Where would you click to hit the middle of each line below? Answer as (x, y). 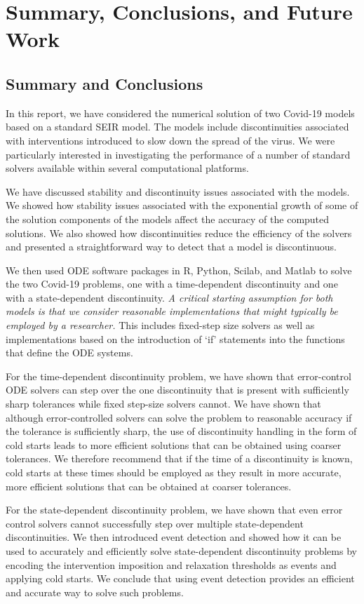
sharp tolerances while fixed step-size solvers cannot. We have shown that (163, 404)
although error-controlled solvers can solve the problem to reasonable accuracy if (179, 417)
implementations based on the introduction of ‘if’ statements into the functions (175, 338)
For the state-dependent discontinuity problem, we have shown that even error (174, 510)
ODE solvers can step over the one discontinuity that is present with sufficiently (177, 390)
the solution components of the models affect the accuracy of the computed (168, 219)
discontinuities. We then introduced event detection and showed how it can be (174, 537)
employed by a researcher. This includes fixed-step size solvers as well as (160, 325)
